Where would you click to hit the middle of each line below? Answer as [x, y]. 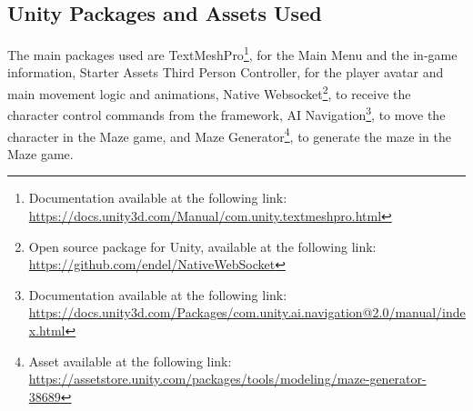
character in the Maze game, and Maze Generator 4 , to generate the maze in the [229, 135]
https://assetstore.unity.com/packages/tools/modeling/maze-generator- [227, 379]
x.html [47, 330]
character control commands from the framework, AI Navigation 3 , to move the [226, 113]
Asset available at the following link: [130, 361]
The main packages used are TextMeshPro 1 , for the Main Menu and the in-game [232, 53]
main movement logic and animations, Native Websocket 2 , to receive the [209, 92]
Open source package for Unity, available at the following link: [202, 246]
